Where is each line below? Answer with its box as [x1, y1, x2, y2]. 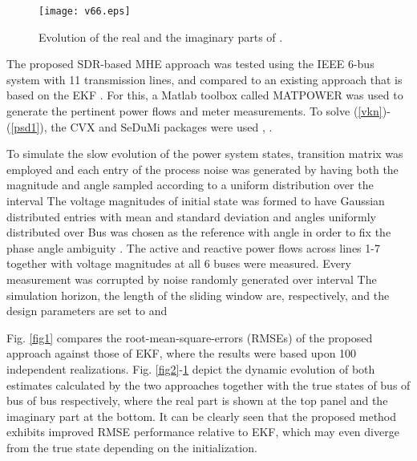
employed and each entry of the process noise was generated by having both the [6, 160, 399, 177]
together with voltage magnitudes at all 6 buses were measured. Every [6, 255, 351, 272]
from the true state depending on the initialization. [6, 439, 257, 455]
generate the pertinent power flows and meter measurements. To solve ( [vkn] [6, 103, 383, 119]
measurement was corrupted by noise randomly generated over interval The [6, 270, 377, 287]
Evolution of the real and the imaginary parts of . [38, 28, 283, 45]
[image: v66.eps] [38, 6, 131, 17]
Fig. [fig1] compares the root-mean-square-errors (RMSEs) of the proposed [6, 329, 373, 346]
